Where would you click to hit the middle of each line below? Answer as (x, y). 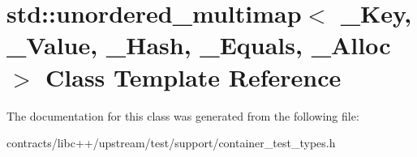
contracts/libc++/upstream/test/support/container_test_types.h (171, 143)
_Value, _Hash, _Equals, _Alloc (199, 45)
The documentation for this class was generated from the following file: (183, 115)
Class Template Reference (193, 76)
